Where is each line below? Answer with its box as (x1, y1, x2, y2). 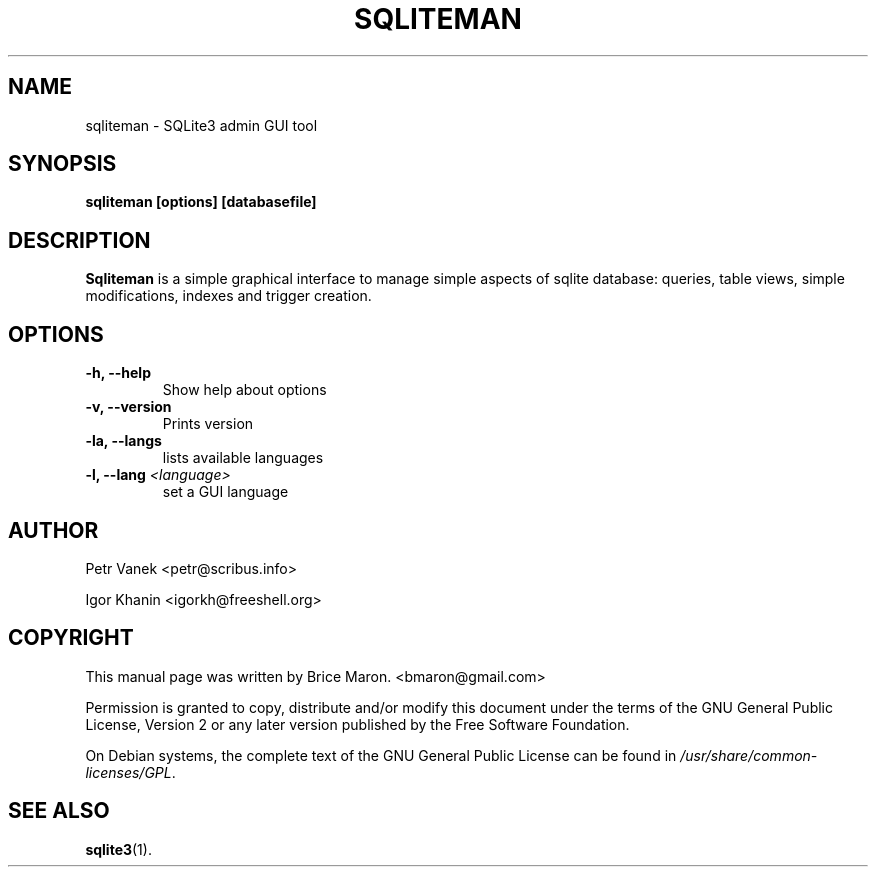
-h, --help (85, 364, 151, 382)
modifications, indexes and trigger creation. (85, 287, 372, 305)
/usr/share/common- (680, 746, 818, 764)
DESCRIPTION (8, 227, 151, 253)
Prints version (162, 415, 254, 433)
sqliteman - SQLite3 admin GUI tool (85, 116, 318, 134)
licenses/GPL (85, 763, 172, 781)
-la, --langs (85, 432, 162, 450)
